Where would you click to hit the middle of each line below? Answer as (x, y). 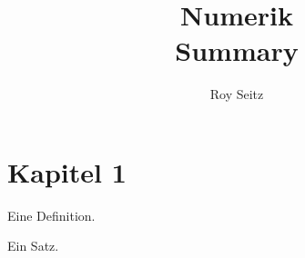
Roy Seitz (237, 94)
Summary (237, 50)
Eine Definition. (51, 215)
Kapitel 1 (67, 171)
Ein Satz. (33, 246)
